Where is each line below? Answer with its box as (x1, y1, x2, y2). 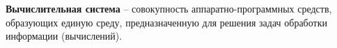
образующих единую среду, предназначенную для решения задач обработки (6, 15, 327, 29)
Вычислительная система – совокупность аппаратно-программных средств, (6, 1, 332, 15)
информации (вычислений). (6, 29, 123, 43)
